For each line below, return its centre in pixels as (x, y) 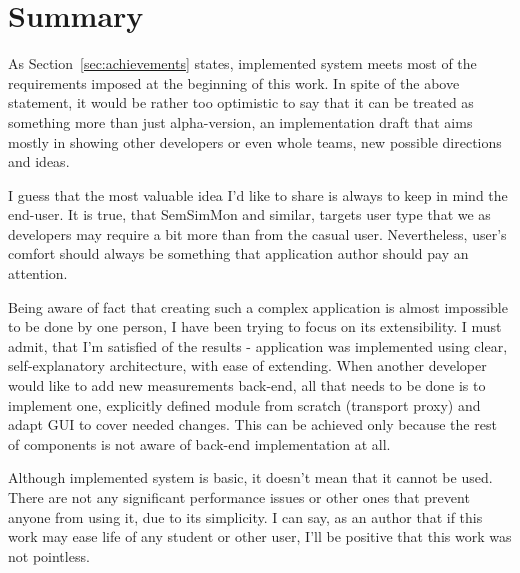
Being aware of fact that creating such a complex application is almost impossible (258, 306)
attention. (38, 273)
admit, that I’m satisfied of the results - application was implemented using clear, (258, 345)
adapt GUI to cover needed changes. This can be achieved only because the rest (252, 424)
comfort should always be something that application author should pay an (238, 253)
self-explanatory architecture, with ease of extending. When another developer (247, 365)
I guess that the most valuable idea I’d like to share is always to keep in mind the (258, 194)
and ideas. (39, 161)
